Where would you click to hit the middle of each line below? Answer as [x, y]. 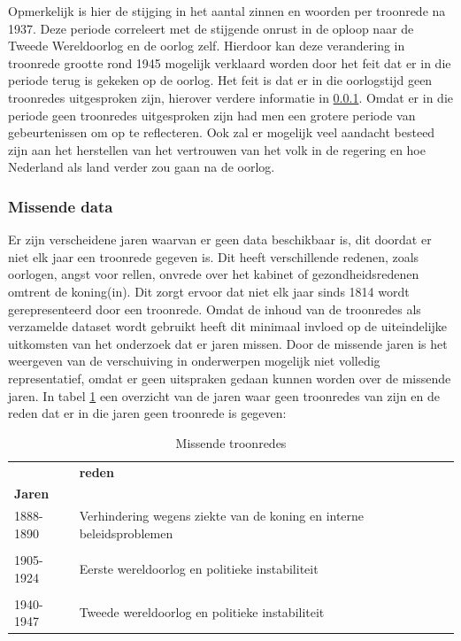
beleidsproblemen [126, 533]
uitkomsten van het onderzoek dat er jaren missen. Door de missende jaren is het [228, 343]
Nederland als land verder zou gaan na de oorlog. [142, 167]
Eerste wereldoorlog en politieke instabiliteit [199, 568]
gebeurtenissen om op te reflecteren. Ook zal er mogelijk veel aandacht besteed [222, 132]
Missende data [61, 206]
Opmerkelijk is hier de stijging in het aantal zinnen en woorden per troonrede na [227, 11]
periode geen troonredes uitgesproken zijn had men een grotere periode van [212, 115]
